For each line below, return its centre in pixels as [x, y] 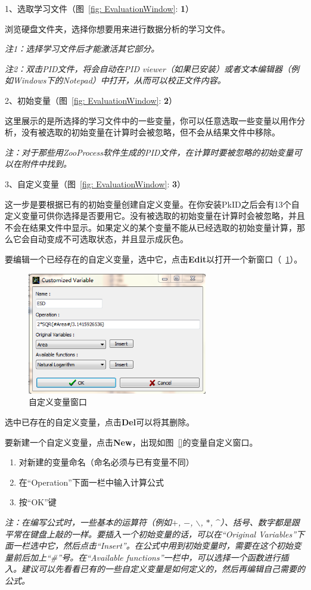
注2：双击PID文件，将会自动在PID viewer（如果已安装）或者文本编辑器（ [148, 68]
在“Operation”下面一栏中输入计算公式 [91, 482]
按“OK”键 [38, 502]
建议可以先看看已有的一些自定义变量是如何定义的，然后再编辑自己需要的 [163, 569]
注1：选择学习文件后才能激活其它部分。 [82, 49]
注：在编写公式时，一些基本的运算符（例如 [88, 522]
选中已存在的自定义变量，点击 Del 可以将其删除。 [100, 421]
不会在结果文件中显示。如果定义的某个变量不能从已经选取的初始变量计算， [151, 227]
